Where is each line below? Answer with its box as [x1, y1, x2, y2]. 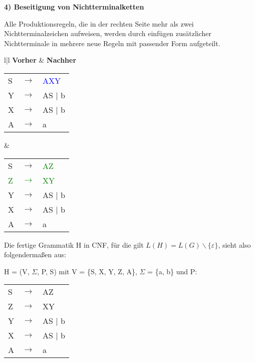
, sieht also [218, 239, 251, 250]
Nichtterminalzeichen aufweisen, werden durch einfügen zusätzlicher [4, 28, 212, 39]
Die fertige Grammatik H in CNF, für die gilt [4, 239, 144, 250]
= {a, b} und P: [147, 266, 197, 276]
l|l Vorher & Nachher [4, 55, 77, 65]
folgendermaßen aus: [4, 249, 67, 260]
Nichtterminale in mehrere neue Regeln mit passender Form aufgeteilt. [4, 38, 220, 48]
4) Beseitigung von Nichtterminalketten [4, 2, 144, 12]
